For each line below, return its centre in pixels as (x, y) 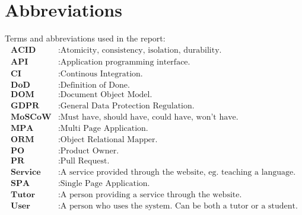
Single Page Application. (105, 184)
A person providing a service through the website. (151, 195)
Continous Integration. (101, 74)
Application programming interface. (125, 62)
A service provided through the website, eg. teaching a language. (178, 173)
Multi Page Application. (104, 128)
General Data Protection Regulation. (127, 106)
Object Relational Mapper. (109, 139)
